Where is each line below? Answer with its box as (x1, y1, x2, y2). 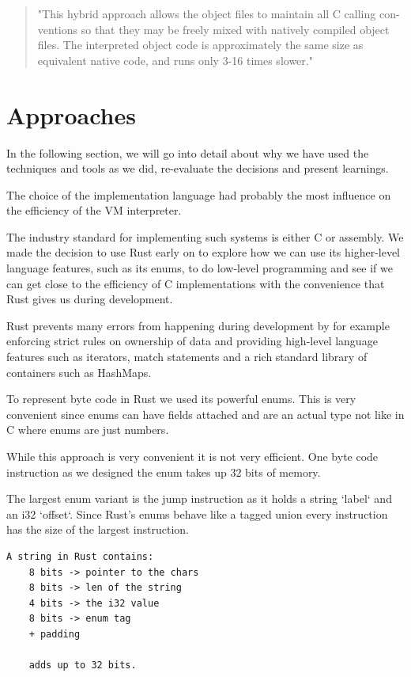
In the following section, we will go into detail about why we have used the (6, 144, 369, 161)
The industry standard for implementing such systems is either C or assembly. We (6, 228, 404, 245)
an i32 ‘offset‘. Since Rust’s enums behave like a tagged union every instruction (6, 505, 388, 522)
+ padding (28, 628, 81, 640)
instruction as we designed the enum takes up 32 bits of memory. (6, 463, 321, 480)
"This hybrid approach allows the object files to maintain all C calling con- (37, 6, 400, 21)
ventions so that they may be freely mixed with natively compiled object (37, 21, 390, 37)
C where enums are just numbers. (6, 421, 169, 438)
